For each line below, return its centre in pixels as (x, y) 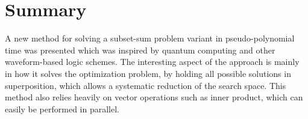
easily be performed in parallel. (62, 108)
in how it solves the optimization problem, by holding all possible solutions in (148, 73)
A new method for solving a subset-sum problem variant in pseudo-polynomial (150, 38)
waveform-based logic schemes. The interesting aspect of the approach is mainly (152, 62)
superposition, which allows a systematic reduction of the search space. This (146, 85)
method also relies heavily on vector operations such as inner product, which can (154, 97)
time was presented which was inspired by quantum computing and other (140, 50)
